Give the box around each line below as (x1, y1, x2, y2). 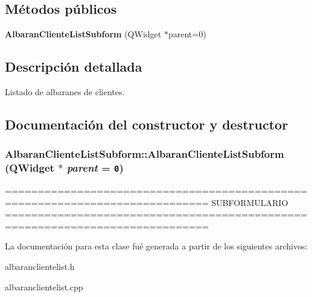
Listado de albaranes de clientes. (5, 86, 125, 98)
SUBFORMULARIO (211, 196, 288, 208)
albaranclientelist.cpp (5, 280, 83, 293)
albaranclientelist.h (5, 260, 75, 273)
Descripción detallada (5, 57, 142, 76)
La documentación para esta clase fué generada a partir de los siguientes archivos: (5, 240, 308, 252)
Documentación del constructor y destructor (5, 114, 288, 133)
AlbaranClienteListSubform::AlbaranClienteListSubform (5, 146, 284, 161)
